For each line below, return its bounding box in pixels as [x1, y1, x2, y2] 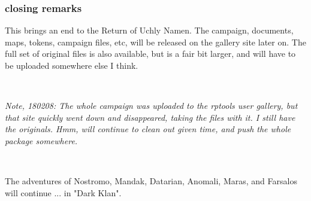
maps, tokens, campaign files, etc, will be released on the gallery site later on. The [5, 35, 306, 48]
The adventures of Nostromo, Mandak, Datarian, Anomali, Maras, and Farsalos [5, 175, 297, 187]
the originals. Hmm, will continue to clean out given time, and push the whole [5, 123, 291, 135]
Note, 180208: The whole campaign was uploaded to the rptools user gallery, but [5, 99, 298, 112]
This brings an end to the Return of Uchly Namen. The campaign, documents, [5, 24, 294, 36]
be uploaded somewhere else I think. [5, 59, 138, 71]
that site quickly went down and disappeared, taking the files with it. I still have [5, 111, 295, 123]
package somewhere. [5, 134, 78, 147]
